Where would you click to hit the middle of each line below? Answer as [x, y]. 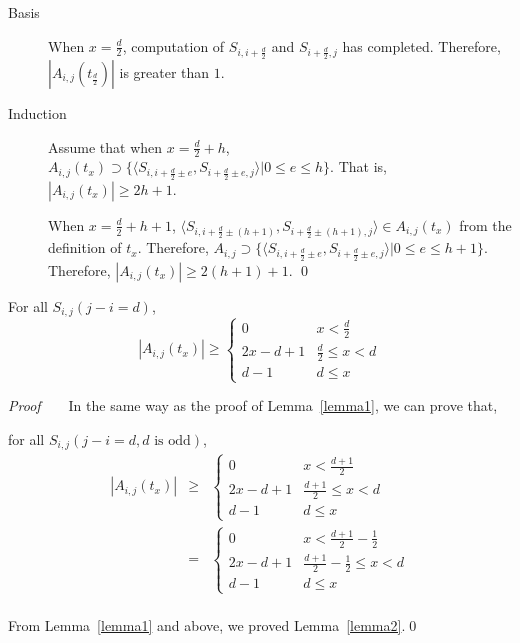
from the [485, 224]
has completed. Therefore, [421, 45]
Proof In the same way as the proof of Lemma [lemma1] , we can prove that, [253, 405]
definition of [85, 247]
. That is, [358, 166]
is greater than [164, 72]
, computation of [173, 45]
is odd [172, 441]
